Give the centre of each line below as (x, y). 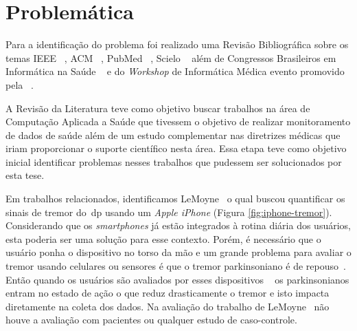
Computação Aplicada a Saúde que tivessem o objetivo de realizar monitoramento (178, 121)
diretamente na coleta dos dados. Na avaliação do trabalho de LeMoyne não (168, 306)
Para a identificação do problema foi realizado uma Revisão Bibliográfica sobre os (177, 44)
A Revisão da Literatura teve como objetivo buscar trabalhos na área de (158, 108)
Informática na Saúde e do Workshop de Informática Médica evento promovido (175, 71)
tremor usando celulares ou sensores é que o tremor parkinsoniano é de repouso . (176, 266)
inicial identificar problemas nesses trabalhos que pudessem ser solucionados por (174, 161)
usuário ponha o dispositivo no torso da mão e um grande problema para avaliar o (178, 252)
